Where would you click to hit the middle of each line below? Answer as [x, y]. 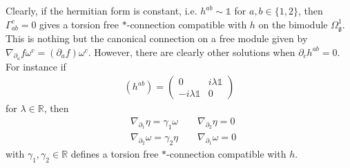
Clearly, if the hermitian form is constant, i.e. [101, 10]
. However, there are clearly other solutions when [192, 52]
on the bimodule [293, 24]
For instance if [36, 66]
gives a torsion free [79, 24]
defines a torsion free [115, 153]
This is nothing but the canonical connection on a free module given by [157, 38]
